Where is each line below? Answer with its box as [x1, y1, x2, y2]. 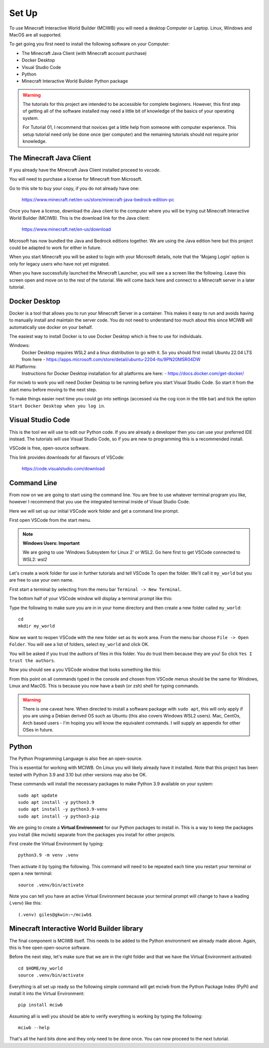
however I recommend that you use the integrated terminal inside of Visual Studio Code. [9, 499, 190, 505]
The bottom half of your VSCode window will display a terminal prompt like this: [9, 596, 173, 602]
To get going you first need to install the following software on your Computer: [9, 41, 170, 47]
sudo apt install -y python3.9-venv [18, 806, 108, 812]
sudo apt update [18, 792, 58, 798]
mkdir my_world [18, 623, 55, 629]
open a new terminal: [9, 870, 53, 876]
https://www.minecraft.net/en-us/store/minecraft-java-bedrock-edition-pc [21, 197, 174, 203]
